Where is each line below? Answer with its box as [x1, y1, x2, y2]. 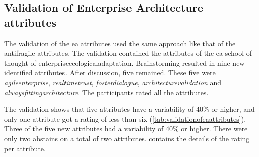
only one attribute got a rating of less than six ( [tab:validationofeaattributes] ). [4, 113, 246, 124]
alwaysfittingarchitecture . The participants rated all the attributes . [4, 87, 209, 97]
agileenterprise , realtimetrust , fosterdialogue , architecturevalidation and [4, 77, 222, 87]
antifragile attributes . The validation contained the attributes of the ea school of [4, 48, 252, 58]
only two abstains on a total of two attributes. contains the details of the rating [4, 133, 250, 143]
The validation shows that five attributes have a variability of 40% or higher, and [4, 104, 255, 114]
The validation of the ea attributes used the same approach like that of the [4, 38, 236, 48]
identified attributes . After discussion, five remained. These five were [4, 67, 216, 78]
